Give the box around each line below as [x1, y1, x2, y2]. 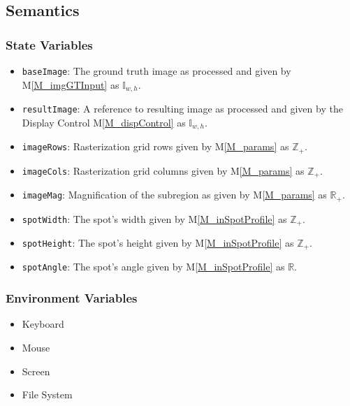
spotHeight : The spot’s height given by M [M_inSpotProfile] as [22, 235, 294, 250]
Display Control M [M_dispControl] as [22, 115, 186, 129]
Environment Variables [6, 289, 138, 307]
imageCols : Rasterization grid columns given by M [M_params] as [22, 163, 305, 177]
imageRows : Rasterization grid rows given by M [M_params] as [22, 139, 289, 154]
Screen [22, 363, 50, 378]
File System [22, 387, 73, 402]
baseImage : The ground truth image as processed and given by [22, 64, 291, 78]
